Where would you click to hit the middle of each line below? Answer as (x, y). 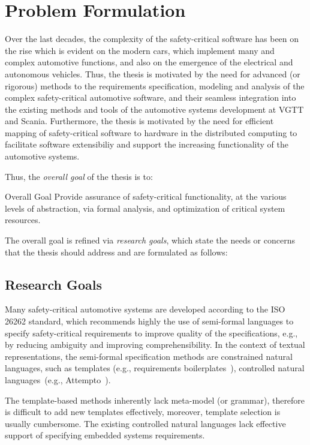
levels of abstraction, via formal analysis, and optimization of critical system (145, 208)
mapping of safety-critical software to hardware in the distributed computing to (151, 132)
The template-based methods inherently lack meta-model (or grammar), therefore (155, 400)
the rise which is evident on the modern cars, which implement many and (140, 50)
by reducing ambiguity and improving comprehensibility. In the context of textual (155, 345)
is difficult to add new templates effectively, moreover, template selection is (143, 412)
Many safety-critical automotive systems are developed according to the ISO (145, 309)
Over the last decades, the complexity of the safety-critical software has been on (152, 39)
